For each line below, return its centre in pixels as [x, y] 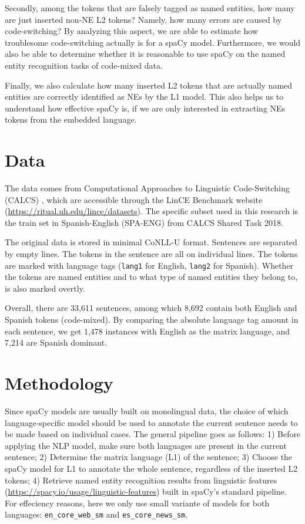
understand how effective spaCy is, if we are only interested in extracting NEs [145, 108]
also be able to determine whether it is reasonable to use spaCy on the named [145, 54]
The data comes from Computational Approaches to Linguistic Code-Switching [147, 188]
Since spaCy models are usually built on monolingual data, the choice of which [147, 410]
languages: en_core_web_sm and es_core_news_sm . [96, 514]
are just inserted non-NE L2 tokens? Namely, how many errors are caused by [143, 19]
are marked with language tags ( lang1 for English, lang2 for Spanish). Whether [149, 265]
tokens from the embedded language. [71, 119]
